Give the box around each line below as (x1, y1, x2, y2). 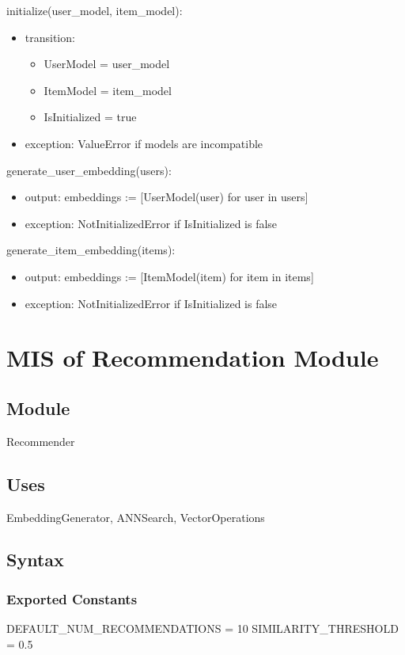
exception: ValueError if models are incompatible (25, 135, 263, 151)
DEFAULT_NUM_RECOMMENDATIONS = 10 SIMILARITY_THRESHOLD (6, 620, 399, 637)
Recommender (6, 432, 75, 449)
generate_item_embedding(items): (6, 242, 176, 258)
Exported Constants (6, 588, 138, 608)
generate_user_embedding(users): (6, 162, 172, 178)
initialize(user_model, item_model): (6, 2, 183, 18)
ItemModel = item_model (44, 82, 172, 98)
